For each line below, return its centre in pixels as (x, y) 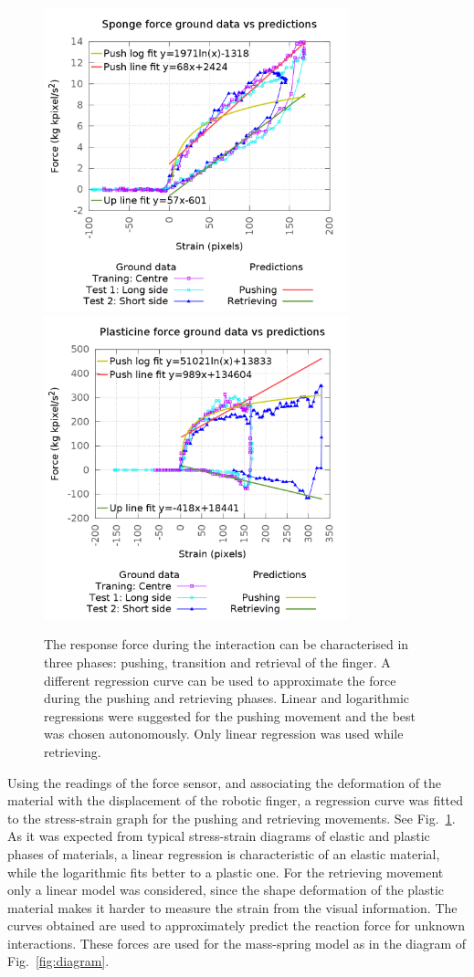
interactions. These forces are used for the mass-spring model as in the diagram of (237, 943)
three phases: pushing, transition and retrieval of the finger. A (217, 662)
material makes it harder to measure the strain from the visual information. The (232, 907)
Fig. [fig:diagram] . (58, 961)
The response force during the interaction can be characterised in (226, 644)
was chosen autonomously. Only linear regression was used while (224, 734)
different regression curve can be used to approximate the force (220, 680)
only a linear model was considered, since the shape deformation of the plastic (226, 890)
